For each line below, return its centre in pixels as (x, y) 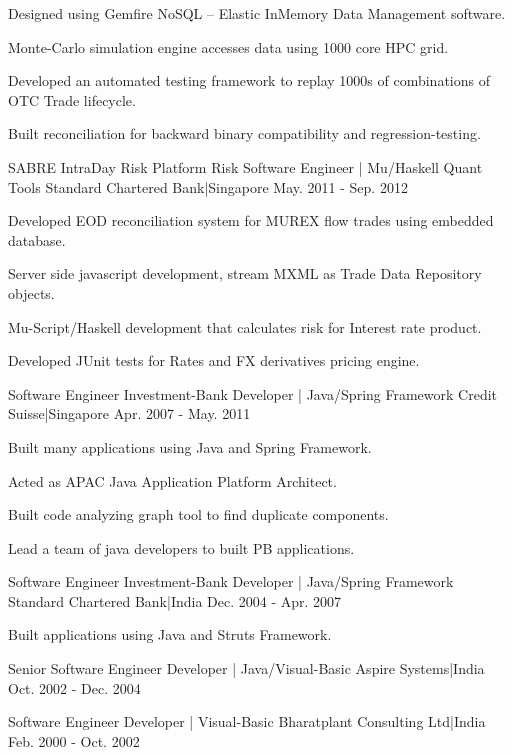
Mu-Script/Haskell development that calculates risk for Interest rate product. (245, 326)
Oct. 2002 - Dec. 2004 (74, 687)
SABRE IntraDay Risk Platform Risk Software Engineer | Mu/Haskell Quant (245, 166)
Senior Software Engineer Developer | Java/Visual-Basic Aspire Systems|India (246, 668)
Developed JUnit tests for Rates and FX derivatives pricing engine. (214, 360)
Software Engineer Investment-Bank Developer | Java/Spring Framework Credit (253, 393)
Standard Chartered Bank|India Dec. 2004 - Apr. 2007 (175, 600)
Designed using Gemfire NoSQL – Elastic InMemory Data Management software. (257, 13)
